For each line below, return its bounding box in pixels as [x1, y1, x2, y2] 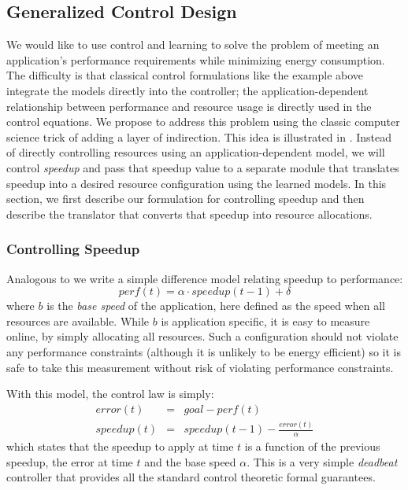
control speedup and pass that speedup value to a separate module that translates [6, 159, 399, 175]
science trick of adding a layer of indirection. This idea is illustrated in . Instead [6, 128, 391, 145]
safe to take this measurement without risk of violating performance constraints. [6, 359, 394, 375]
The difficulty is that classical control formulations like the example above [6, 67, 364, 83]
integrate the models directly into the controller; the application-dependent [6, 82, 369, 98]
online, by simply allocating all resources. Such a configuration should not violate [6, 328, 399, 344]
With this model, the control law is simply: [6, 385, 214, 402]
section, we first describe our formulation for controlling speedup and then [6, 190, 365, 207]
